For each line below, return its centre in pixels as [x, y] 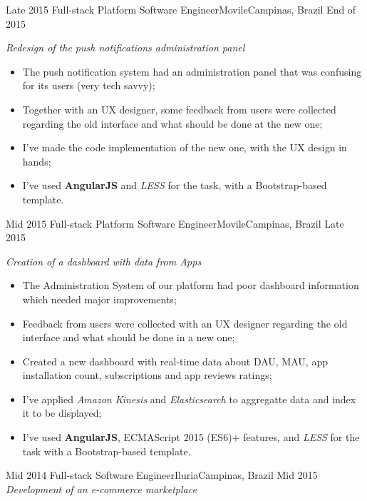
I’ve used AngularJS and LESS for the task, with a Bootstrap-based [175, 185]
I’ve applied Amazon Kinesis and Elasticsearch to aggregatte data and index [189, 399]
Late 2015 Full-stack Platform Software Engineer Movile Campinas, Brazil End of [181, 9]
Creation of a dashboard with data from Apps [104, 261]
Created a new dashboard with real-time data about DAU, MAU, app [175, 361]
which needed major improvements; [99, 299]
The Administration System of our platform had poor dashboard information [191, 285]
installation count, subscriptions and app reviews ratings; [147, 375]
